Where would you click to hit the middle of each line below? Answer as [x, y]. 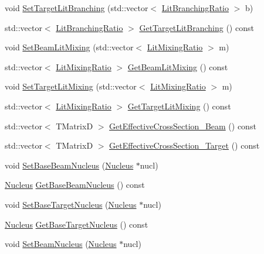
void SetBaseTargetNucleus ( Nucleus [71, 204]
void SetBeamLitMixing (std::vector [69, 47]
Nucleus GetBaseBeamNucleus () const [75, 185]
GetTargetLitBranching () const [197, 27]
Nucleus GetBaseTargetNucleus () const [77, 224]
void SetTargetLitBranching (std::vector [77, 8]
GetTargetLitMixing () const [179, 106]
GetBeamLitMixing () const [178, 66]
